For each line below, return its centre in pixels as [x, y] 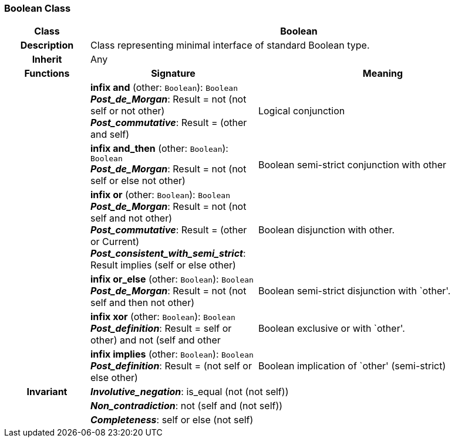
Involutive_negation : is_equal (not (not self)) [189, 392]
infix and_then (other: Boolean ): [159, 149]
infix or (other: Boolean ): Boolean [160, 195]
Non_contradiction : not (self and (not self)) [186, 406]
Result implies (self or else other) [163, 265]
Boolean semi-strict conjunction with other [352, 164]
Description [47, 45]
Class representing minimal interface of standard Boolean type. [230, 45]
